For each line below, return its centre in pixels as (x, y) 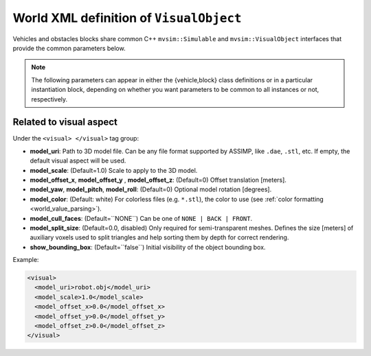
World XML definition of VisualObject (127, 18)
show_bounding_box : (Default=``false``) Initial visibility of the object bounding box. (148, 247)
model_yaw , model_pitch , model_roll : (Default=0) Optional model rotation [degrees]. (151, 189)
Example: (26, 260)
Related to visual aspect (65, 122)
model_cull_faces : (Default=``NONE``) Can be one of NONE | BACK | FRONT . (141, 218)
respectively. (49, 99)
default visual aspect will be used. (78, 161)
